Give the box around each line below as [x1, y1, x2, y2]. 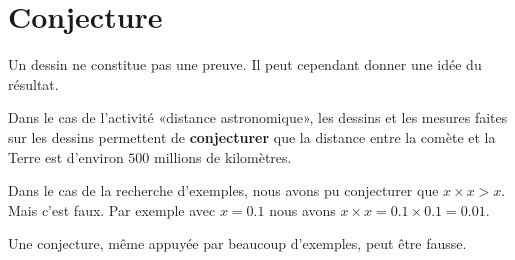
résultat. [8, 73, 59, 94]
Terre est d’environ [8, 146, 124, 167]
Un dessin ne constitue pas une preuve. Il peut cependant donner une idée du [8, 54, 482, 75]
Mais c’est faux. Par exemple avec [8, 199, 216, 220]
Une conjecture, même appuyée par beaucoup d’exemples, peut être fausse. [8, 233, 467, 254]
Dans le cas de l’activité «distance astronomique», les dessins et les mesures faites [8, 107, 508, 128]
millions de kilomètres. [154, 146, 292, 167]
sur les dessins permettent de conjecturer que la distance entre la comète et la [8, 126, 496, 147]
